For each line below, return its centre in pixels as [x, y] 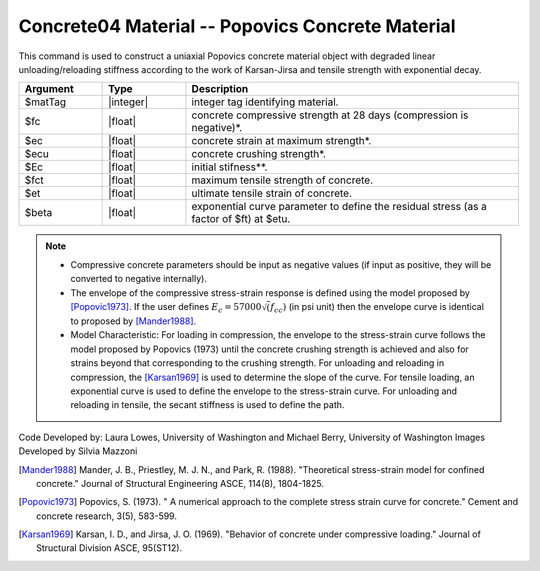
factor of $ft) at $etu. [241, 219]
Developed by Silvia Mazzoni [78, 451]
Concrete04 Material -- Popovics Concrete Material [237, 26]
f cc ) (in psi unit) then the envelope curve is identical [377, 307]
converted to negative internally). [138, 279]
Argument [49, 89]
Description [220, 89]
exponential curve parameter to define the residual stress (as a [339, 207]
